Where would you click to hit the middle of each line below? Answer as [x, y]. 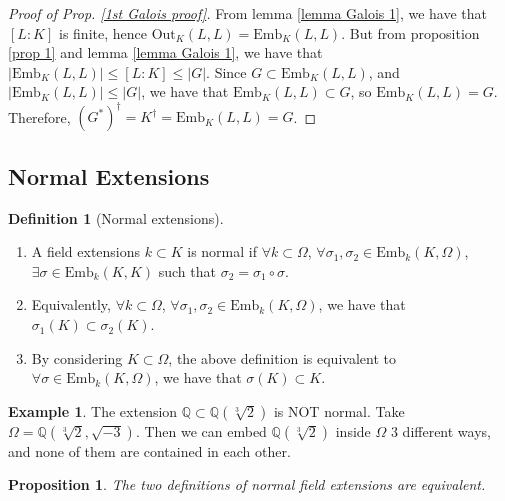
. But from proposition [410, 32]
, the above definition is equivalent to [282, 357]
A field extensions [86, 251]
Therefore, [39, 116]
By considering [77, 357]
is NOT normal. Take [339, 410]
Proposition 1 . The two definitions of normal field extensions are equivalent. [247, 484]
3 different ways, [440, 430]
